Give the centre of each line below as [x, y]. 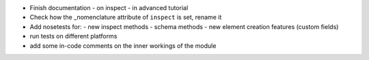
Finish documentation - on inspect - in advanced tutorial [109, 8]
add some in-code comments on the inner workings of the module [123, 46]
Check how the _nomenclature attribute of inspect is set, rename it [126, 18]
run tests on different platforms [73, 36]
